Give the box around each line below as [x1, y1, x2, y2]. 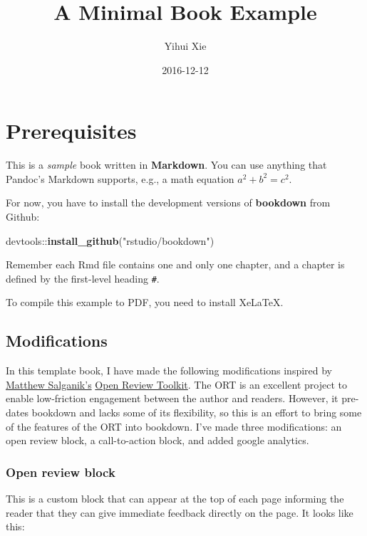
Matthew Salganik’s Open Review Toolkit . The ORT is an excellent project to [6, 377, 347, 392]
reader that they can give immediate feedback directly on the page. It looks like [6, 505, 353, 520]
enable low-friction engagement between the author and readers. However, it [6, 391, 338, 406]
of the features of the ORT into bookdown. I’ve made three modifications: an [6, 419, 342, 433]
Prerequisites [6, 116, 137, 145]
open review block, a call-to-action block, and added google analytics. [6, 433, 309, 448]
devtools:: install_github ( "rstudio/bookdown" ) [6, 233, 214, 248]
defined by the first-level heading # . [6, 270, 160, 285]
